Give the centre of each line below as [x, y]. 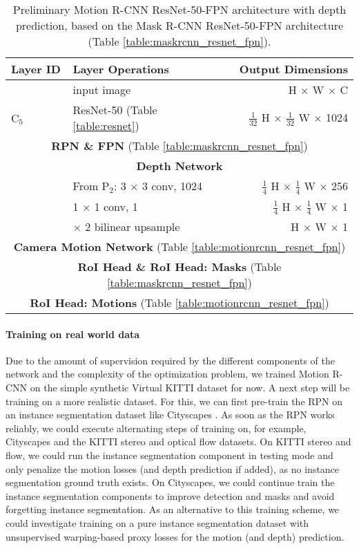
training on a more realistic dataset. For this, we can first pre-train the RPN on [174, 401]
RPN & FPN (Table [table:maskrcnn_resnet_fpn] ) [179, 146]
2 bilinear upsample [133, 227]
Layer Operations [121, 69]
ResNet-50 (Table [115, 110]
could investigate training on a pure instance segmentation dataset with [157, 522]
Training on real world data [73, 334]
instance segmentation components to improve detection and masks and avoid [170, 495]
